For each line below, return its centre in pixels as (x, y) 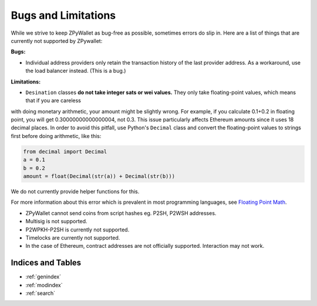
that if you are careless (53, 100)
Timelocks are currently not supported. (73, 237)
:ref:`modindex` (44, 285)
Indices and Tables (46, 263)
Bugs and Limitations (63, 15)
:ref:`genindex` (43, 277)
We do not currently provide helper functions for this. (75, 191)
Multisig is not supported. (56, 221)
